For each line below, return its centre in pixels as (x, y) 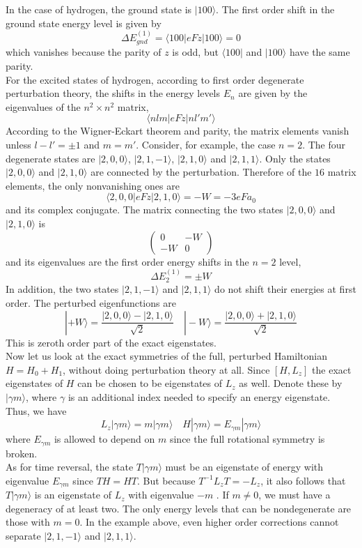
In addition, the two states (62, 289)
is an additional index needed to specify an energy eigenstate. (199, 396)
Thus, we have (36, 410)
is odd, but (195, 52)
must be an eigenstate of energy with (244, 467)
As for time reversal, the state (70, 467)
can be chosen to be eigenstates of (150, 383)
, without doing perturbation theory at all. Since (166, 369)
